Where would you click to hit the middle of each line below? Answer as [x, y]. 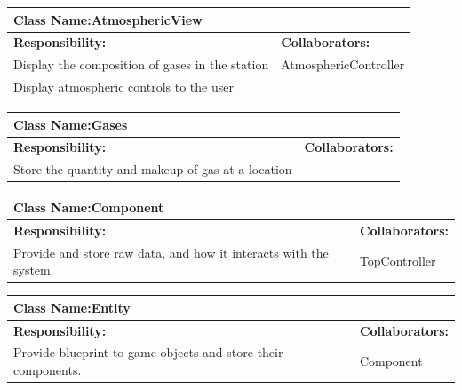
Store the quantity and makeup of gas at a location [153, 169]
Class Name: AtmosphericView [108, 19]
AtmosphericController [343, 64]
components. [48, 370]
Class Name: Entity [72, 307]
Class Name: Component [89, 207]
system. [34, 270]
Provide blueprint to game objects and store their [148, 352]
